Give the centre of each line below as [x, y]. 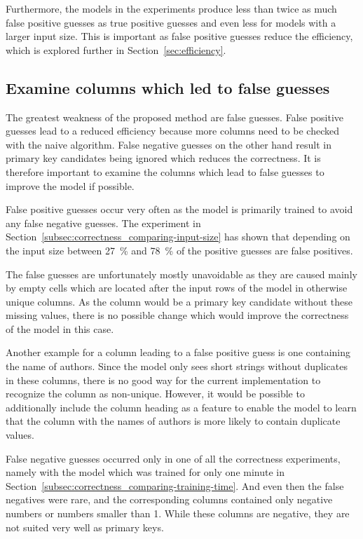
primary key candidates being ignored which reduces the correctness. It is [163, 158]
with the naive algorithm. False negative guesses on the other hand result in [169, 144]
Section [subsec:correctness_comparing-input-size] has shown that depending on [178, 237]
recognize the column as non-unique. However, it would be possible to [155, 394]
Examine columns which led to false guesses [168, 87]
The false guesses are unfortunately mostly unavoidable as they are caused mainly [181, 274]
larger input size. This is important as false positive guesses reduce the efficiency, [179, 36]
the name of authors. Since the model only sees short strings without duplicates [177, 366]
